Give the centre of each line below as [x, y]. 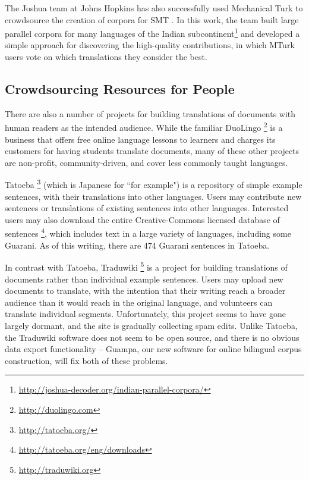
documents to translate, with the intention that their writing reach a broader [145, 291]
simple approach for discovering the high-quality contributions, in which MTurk [150, 45]
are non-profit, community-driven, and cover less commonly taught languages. [146, 162]
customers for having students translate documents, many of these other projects [152, 151]
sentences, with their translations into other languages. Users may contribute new [153, 196]
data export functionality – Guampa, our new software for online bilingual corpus [153, 349]
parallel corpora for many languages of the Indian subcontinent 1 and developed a [152, 32]
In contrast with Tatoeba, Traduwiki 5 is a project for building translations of [146, 266]
